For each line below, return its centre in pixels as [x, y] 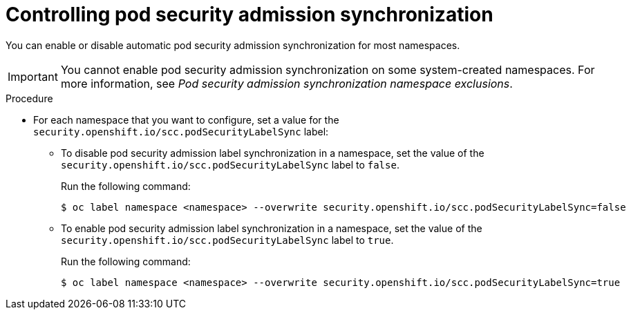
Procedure [29, 98]
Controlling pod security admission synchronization [249, 15]
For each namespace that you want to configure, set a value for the [186, 120]
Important [33, 76]
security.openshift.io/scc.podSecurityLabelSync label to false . [230, 164]
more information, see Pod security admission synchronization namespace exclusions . [286, 83]
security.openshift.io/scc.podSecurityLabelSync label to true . [227, 240]
